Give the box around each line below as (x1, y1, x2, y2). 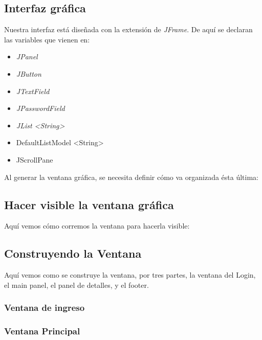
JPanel (16, 51, 38, 62)
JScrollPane (16, 154, 53, 165)
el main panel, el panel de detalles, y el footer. (4, 279, 149, 290)
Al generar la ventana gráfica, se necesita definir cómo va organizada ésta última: (4, 171, 258, 182)
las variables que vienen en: (4, 34, 90, 44)
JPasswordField (16, 103, 65, 114)
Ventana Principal (4, 325, 80, 337)
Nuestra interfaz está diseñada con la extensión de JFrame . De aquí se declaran (4, 24, 253, 35)
